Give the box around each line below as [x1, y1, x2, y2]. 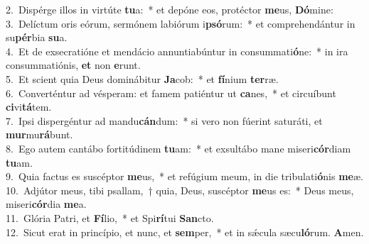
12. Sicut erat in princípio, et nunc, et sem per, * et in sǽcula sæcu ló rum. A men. [6, 224, 364, 239]
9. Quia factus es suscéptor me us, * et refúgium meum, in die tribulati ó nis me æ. [6, 169, 363, 184]
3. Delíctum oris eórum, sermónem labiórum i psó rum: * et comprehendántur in [6, 16, 355, 30]
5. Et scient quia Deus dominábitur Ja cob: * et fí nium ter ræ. [6, 71, 279, 86]
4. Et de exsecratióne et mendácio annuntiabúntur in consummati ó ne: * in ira [6, 43, 348, 58]
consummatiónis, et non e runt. [6, 57, 141, 72]
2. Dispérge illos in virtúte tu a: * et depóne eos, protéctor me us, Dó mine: [6, 2, 333, 16]
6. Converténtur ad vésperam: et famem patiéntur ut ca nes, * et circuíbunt [6, 85, 336, 100]
